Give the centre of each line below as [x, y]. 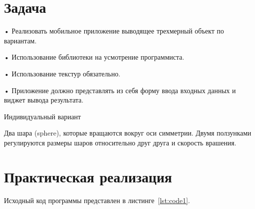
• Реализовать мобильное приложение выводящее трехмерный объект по [114, 31]
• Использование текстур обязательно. [62, 73]
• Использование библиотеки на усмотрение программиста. [94, 57]
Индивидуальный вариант [42, 116]
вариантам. [20, 40]
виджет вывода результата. [44, 100]
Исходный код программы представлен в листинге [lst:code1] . [97, 200]
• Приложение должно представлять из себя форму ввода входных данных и [120, 90]
